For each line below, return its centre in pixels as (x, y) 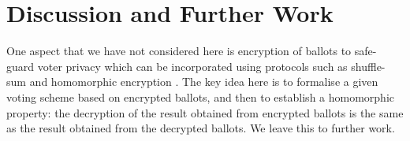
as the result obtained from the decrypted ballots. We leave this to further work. (201, 128)
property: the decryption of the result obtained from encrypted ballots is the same (205, 112)
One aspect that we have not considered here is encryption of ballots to (179, 51)
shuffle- (368, 66)
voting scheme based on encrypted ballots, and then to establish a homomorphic (201, 96)
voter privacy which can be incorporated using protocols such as (192, 66)
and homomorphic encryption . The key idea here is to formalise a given (204, 82)
